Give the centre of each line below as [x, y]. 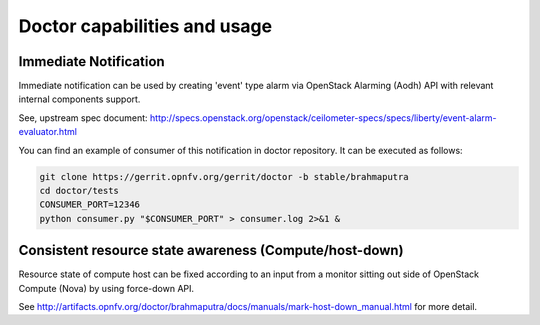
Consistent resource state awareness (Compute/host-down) [211, 250]
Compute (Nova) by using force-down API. [106, 288]
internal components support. [79, 99]
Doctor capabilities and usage [145, 26]
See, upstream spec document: [83, 117]
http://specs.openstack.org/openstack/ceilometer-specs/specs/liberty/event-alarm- [323, 117]
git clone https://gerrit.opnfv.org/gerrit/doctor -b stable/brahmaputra [224, 176]
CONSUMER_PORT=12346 [89, 204]
